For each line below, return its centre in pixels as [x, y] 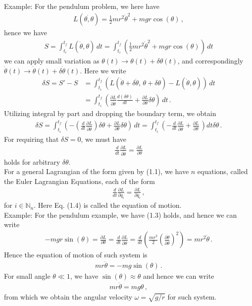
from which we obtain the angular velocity [68, 296]
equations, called [223, 171]
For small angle [27, 275]
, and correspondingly [210, 60]
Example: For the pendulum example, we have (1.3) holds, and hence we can [121, 214]
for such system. [192, 296]
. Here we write [103, 70]
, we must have [103, 139]
